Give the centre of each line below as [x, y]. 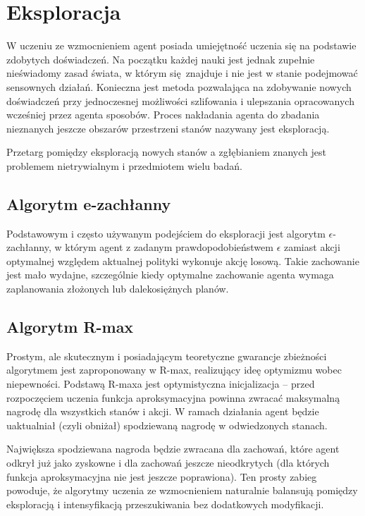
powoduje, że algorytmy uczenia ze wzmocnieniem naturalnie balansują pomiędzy [182, 490]
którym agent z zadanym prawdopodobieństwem [169, 247]
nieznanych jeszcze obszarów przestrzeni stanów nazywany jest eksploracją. [168, 128]
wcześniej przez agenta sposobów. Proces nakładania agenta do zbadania [163, 115]
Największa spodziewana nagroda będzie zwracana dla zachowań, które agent [173, 449]
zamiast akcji [312, 247]
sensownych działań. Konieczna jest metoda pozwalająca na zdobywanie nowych [179, 86]
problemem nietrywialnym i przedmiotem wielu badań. [124, 165]
